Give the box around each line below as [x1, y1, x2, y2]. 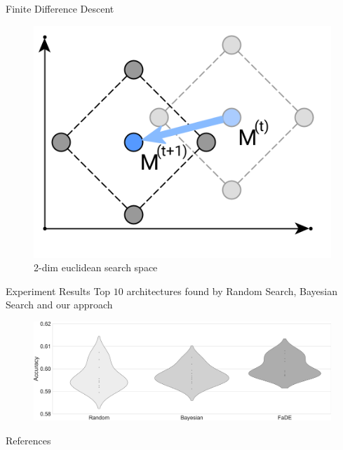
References [6, 432, 51, 447]
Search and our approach [6, 297, 113, 312]
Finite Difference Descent [6, 1, 114, 15]
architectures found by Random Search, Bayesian [126, 283, 337, 298]
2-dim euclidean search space [34, 260, 158, 275]
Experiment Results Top [6, 283, 111, 298]
